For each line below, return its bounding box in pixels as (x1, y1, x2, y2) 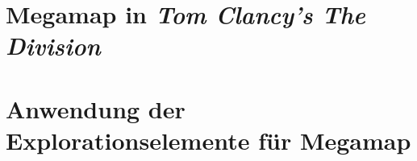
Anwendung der (6, 92, 186, 125)
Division (6, 29, 101, 63)
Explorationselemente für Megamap (6, 123, 411, 156)
